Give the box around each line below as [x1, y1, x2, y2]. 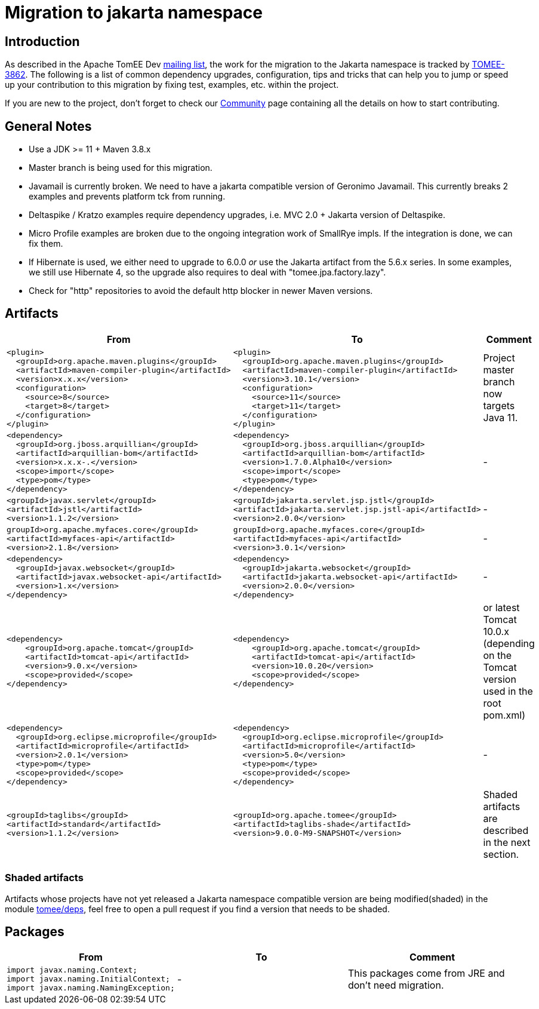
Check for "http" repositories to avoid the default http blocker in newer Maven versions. [29, 286, 373, 296]
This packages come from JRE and [347, 967, 505, 979]
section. [483, 848, 519, 860]
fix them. [29, 238, 63, 249]
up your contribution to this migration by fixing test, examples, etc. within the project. [5, 79, 339, 90]
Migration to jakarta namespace [5, 2, 263, 23]
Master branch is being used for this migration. [29, 162, 212, 173]
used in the [483, 685, 533, 697]
